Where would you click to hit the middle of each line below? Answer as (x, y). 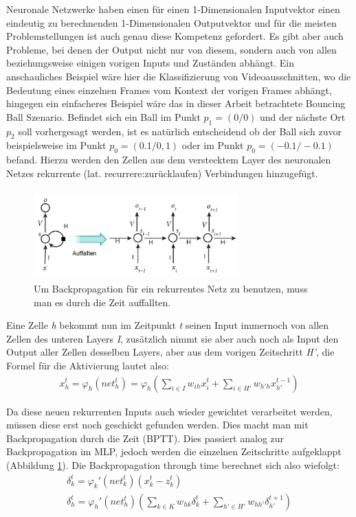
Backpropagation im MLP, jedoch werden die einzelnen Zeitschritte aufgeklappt (174, 451)
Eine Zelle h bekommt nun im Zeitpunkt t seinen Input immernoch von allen (168, 325)
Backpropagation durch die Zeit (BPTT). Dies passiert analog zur (145, 438)
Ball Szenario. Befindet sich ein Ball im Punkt (103, 116)
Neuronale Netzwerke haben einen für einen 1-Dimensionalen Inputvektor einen (173, 9)
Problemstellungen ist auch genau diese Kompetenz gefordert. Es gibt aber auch (175, 36)
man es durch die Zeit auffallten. (102, 302)
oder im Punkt (213, 145)
